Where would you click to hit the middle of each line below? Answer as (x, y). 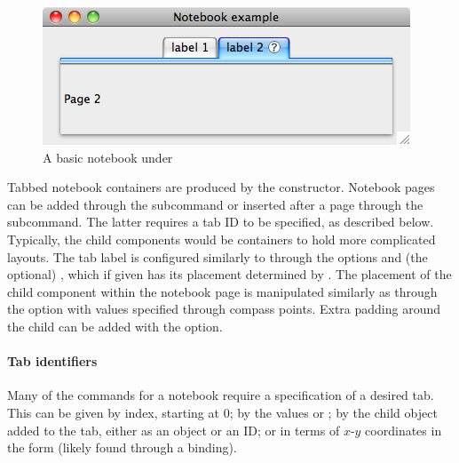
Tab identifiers (52, 361)
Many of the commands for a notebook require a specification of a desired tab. (221, 395)
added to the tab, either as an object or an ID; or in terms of (174, 430)
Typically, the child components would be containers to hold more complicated (222, 239)
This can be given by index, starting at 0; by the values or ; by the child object (222, 412)
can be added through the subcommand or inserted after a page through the (215, 204)
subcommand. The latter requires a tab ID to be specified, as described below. (221, 222)
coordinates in (404, 430)
